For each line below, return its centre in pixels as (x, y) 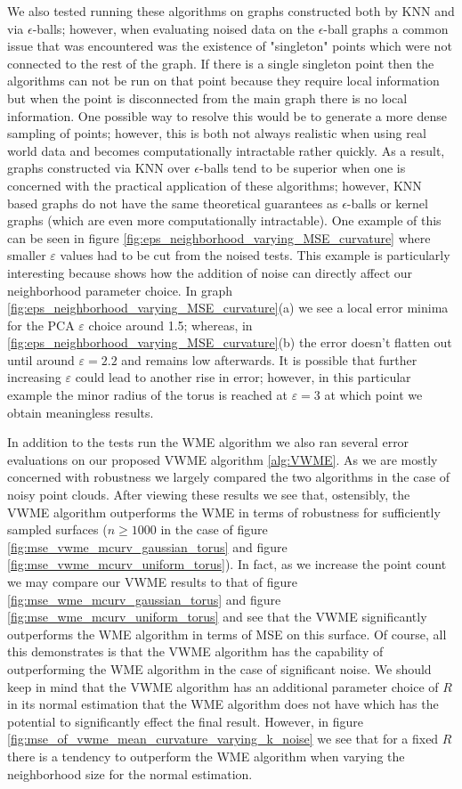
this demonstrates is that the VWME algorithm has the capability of (195, 651)
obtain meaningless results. (81, 412)
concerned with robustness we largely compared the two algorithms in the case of (229, 477)
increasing (34, 377)
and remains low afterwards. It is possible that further (269, 359)
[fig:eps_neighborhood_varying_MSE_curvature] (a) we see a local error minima (228, 308)
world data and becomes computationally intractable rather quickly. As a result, (226, 150)
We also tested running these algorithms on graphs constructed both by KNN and (231, 11)
